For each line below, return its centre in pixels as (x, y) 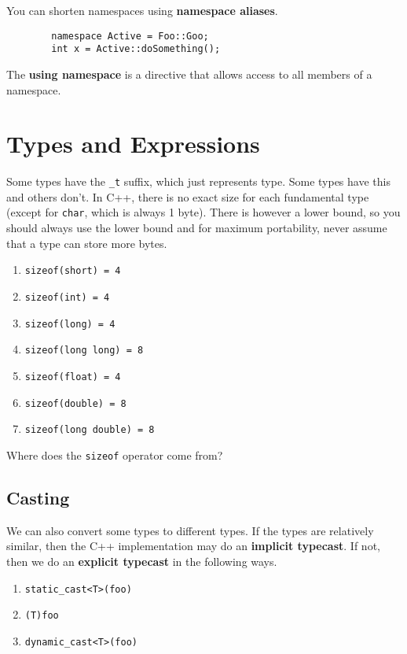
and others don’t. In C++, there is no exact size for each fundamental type (188, 196)
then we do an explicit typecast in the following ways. (142, 561)
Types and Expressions (133, 144)
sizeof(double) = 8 (75, 403)
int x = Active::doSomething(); (136, 49)
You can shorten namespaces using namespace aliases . (142, 10)
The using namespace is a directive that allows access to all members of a (189, 74)
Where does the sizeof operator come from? (115, 454)
